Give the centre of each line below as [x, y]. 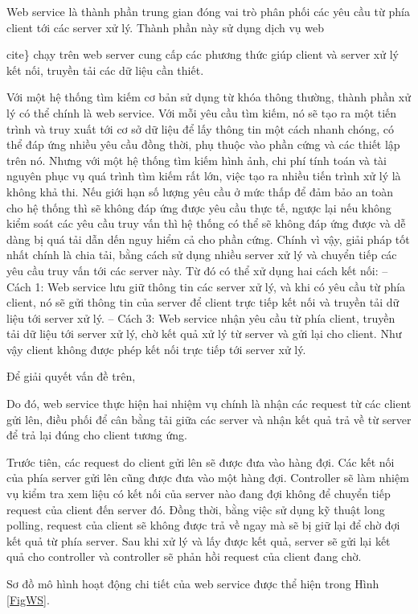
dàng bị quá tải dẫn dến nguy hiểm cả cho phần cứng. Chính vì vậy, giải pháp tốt [208, 239]
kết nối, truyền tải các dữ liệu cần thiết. [105, 70]
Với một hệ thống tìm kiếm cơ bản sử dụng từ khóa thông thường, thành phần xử [209, 97]
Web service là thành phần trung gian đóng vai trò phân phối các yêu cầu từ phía [208, 11]
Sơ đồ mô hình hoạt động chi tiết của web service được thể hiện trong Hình [193, 583]
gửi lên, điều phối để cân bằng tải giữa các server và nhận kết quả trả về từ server [209, 419]
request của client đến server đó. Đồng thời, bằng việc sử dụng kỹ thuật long [196, 509]
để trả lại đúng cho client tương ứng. [97, 435]
